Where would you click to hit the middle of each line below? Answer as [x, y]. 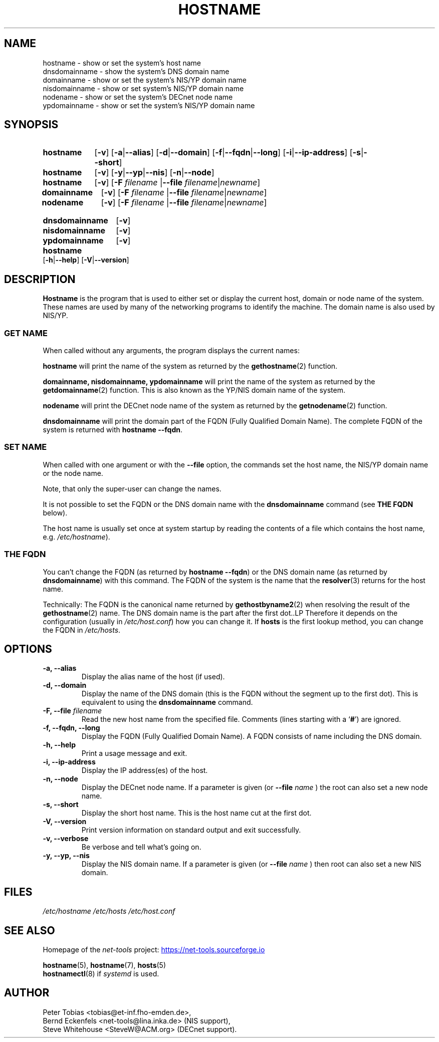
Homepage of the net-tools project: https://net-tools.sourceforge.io [154, 950]
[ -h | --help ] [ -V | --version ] [86, 260]
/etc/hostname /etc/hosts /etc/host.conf [109, 911]
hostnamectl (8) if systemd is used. [101, 974]
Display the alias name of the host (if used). [153, 677]
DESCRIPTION [40, 279]
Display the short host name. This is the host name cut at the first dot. [196, 813]
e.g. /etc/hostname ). [76, 537]
